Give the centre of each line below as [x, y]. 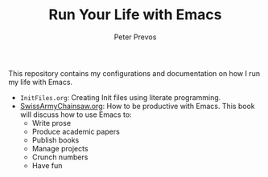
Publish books [56, 140]
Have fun [47, 165]
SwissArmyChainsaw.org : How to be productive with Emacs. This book [137, 106]
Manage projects [60, 148]
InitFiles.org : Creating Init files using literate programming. [120, 97]
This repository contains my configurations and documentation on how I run [134, 73]
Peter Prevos [135, 37]
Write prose [51, 123]
